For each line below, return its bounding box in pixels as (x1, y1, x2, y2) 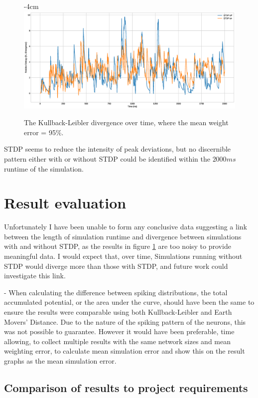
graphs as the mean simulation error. (4, 356, 117, 366)
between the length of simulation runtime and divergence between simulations (4, 231, 242, 241)
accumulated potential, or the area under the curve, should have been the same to (4, 297, 255, 307)
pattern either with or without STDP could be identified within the (4, 153, 210, 164)
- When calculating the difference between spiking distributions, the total (4, 287, 228, 297)
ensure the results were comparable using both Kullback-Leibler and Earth (4, 307, 232, 317)
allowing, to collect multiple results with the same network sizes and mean (4, 336, 231, 346)
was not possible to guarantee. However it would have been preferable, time (4, 326, 235, 337)
